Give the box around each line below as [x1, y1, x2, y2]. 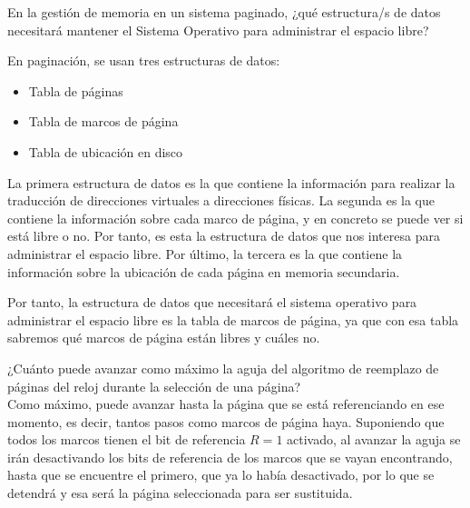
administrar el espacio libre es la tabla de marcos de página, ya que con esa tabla [7, 310, 459, 329]
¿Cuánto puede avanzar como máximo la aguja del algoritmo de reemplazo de [7, 358, 439, 377]
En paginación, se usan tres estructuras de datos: [7, 51, 280, 70]
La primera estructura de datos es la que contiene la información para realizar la [7, 173, 455, 192]
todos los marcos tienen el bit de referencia [7, 430, 246, 449]
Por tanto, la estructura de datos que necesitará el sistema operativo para [7, 293, 417, 312]
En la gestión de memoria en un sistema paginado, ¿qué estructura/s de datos [7, 3, 441, 21]
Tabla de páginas [28, 81, 123, 100]
